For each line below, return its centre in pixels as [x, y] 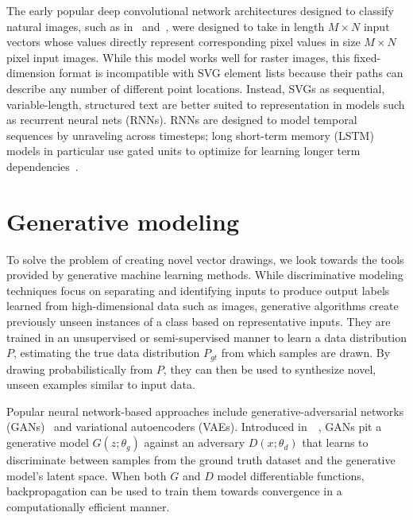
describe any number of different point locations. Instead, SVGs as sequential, [196, 88]
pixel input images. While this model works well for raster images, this [178, 57]
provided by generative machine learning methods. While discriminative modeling [205, 275]
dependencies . [42, 166]
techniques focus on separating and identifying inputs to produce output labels [198, 290]
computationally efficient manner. [88, 506]
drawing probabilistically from [80, 369]
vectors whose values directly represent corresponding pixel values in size [183, 42]
